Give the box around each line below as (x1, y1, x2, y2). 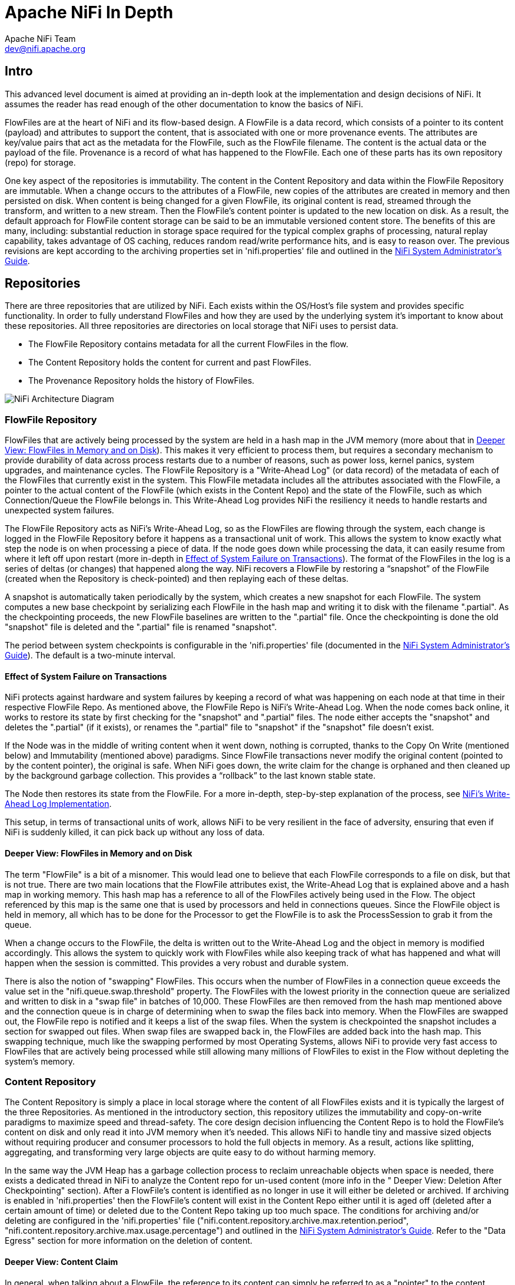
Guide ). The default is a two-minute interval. (5, 650, 176, 661)
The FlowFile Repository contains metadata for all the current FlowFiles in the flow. (28, 339, 348, 350)
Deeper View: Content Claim (5, 1256, 118, 1267)
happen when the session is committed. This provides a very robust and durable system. (5, 957, 349, 968)
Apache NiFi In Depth (5, 2, 174, 22)
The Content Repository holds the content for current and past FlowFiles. (28, 357, 311, 368)
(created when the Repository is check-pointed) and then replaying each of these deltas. (5, 574, 349, 584)
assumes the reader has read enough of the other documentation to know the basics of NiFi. (5, 98, 364, 109)
